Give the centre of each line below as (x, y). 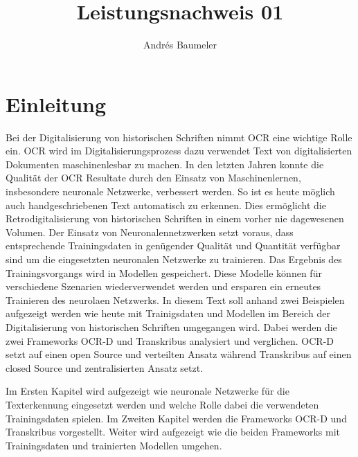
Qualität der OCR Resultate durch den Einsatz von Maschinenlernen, (153, 178)
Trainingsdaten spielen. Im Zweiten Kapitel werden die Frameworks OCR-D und (176, 418)
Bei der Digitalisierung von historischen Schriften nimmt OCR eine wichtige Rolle (179, 137)
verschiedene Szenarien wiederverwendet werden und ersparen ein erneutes (163, 286)
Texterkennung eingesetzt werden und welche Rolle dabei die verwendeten (162, 404)
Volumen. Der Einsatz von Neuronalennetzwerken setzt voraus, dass (150, 232)
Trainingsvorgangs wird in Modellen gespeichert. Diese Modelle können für (164, 272)
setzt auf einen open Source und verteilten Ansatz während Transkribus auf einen (179, 354)
